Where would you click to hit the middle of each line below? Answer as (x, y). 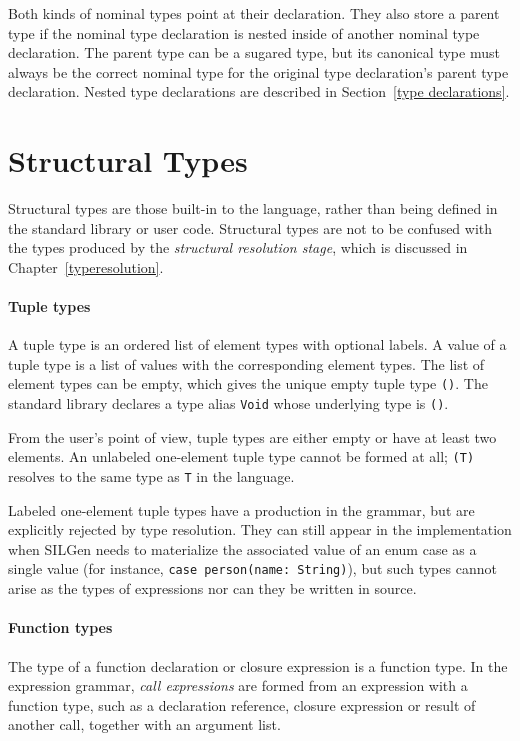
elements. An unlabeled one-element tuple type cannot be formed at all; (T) (241, 456)
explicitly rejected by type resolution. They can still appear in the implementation (260, 529)
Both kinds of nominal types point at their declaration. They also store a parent (254, 13)
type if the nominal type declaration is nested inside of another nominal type (244, 32)
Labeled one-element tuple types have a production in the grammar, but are (241, 509)
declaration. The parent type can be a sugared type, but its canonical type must (254, 52)
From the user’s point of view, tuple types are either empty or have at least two (252, 436)
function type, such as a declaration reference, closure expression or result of (242, 704)
